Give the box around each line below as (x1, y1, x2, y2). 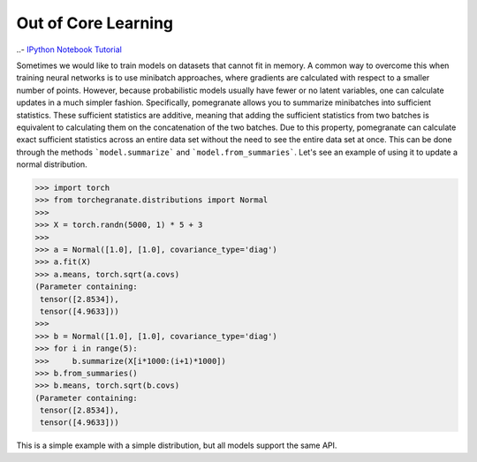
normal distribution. (16, 159, 87, 170)
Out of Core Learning (16, 13, 174, 33)
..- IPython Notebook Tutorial (16, 44, 123, 55)
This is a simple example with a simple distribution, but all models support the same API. (16, 440, 337, 451)
